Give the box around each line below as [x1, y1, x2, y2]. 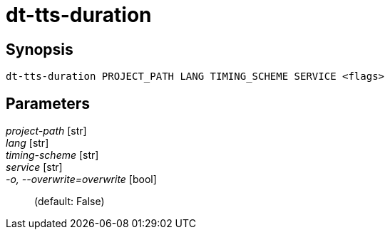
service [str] [6, 161, 63, 174]
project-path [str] [6, 125, 87, 137]
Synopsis [6, 40, 73, 58]
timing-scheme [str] [6, 149, 99, 162]
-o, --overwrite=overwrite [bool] [6, 173, 157, 186]
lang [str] [6, 137, 49, 150]
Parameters [6, 94, 90, 113]
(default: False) [34, 195, 105, 208]
